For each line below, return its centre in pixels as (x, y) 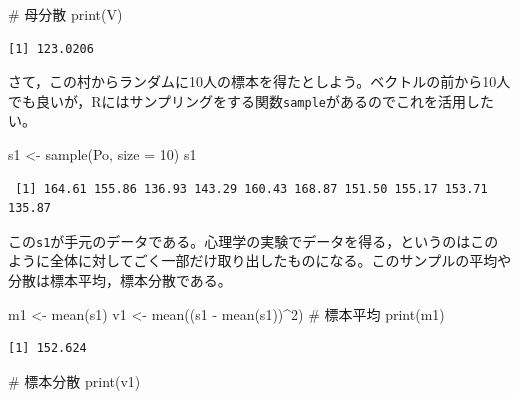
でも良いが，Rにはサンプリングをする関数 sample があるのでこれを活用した (251, 100)
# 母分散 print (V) (65, 14)
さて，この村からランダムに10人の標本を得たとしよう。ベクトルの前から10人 (259, 81)
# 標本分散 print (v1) (74, 380)
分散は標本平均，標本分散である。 (120, 280)
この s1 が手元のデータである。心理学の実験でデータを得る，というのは (239, 240)
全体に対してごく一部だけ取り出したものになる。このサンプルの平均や (280, 260)
